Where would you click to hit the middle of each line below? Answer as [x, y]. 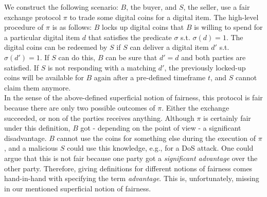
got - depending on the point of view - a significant [161, 128]
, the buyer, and [152, 7]
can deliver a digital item [169, 47]
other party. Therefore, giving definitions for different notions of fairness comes [128, 168]
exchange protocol [33, 17]
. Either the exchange [195, 107]
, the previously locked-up [205, 67]
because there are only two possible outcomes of [80, 107]
